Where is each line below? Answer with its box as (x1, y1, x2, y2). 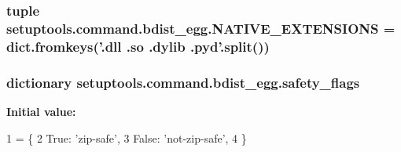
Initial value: (6, 103, 76, 119)
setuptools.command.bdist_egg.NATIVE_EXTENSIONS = (6, 18, 395, 38)
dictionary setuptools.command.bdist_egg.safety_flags (6, 72, 360, 92)
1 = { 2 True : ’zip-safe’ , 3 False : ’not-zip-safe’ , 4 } (6, 129, 247, 146)
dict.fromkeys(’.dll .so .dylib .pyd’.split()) (6, 36, 270, 56)
